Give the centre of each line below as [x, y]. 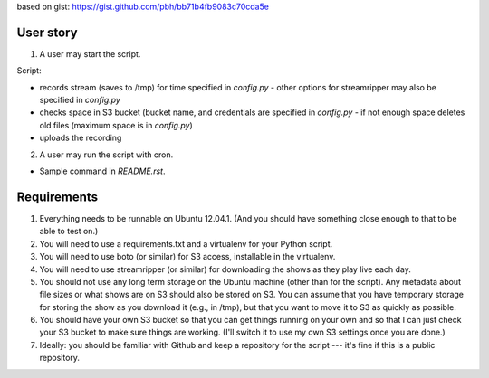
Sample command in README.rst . [102, 171]
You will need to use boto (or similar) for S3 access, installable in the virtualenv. [187, 257]
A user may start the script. [90, 53]
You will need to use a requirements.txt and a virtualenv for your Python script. [186, 243]
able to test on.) [69, 232]
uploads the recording [81, 138]
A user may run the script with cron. [106, 155]
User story [47, 32]
